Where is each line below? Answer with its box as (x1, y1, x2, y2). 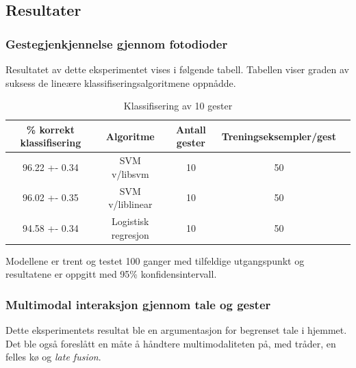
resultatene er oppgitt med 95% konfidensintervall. (5, 267, 217, 281)
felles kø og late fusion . (5, 350, 101, 364)
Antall (176, 122, 206, 136)
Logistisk (112, 214, 149, 228)
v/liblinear (108, 197, 153, 211)
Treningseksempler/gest (221, 129, 336, 143)
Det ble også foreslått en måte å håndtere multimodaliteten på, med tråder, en (5, 336, 336, 350)
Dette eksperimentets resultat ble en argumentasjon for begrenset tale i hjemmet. (5, 323, 347, 337)
